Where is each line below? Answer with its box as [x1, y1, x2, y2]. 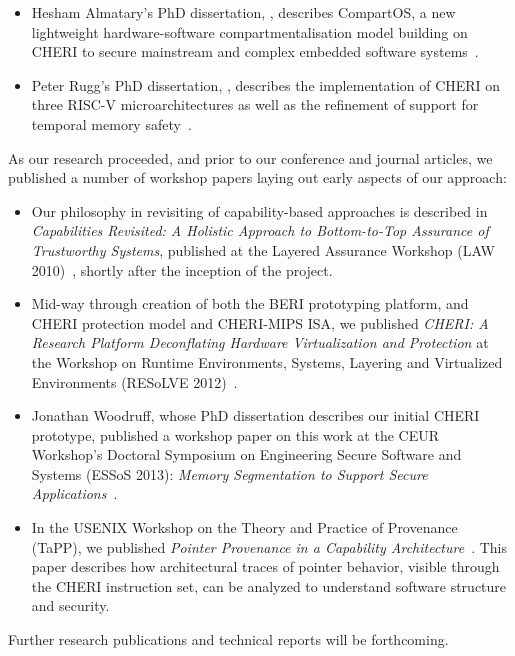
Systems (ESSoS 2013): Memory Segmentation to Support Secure [31, 463, 428, 484]
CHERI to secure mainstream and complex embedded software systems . [31, 41, 479, 62]
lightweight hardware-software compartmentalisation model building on [31, 21, 468, 42]
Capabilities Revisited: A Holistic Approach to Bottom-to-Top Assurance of [31, 220, 489, 241]
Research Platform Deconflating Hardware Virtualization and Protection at [31, 332, 489, 353]
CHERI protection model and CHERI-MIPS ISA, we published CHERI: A [31, 312, 489, 333]
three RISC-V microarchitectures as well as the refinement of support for [31, 94, 479, 115]
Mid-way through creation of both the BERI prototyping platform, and [31, 293, 469, 314]
